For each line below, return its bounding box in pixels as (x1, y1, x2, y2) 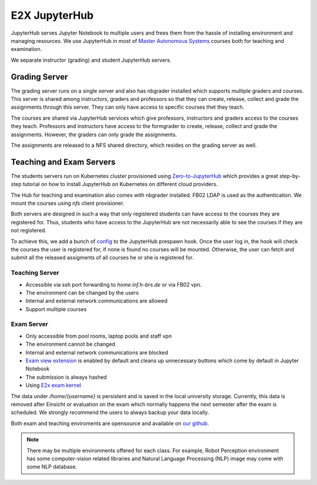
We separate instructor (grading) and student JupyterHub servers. (11, 56, 171, 63)
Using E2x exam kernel (25, 382, 82, 389)
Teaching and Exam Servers (11, 157, 116, 167)
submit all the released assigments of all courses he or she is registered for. (11, 254, 194, 261)
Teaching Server (11, 269, 59, 277)
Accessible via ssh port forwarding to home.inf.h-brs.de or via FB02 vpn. (25, 281, 202, 288)
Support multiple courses (25, 305, 87, 312)
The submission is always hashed (25, 373, 107, 380)
